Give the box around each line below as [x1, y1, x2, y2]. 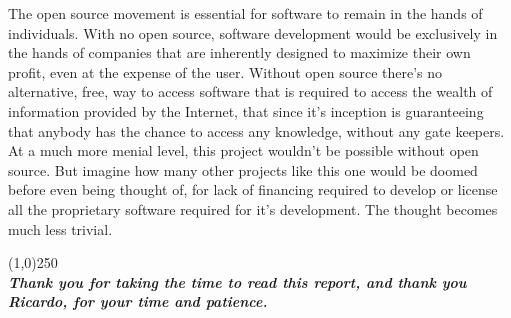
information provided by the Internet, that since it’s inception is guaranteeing [8, 100, 484, 121]
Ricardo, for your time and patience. [8, 291, 268, 312]
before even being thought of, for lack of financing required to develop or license [8, 179, 498, 200]
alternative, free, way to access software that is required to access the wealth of [8, 81, 493, 102]
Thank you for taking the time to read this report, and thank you [8, 271, 467, 292]
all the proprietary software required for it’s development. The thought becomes [8, 198, 498, 219]
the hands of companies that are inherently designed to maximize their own [8, 42, 471, 63]
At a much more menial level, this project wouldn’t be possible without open [8, 140, 479, 161]
